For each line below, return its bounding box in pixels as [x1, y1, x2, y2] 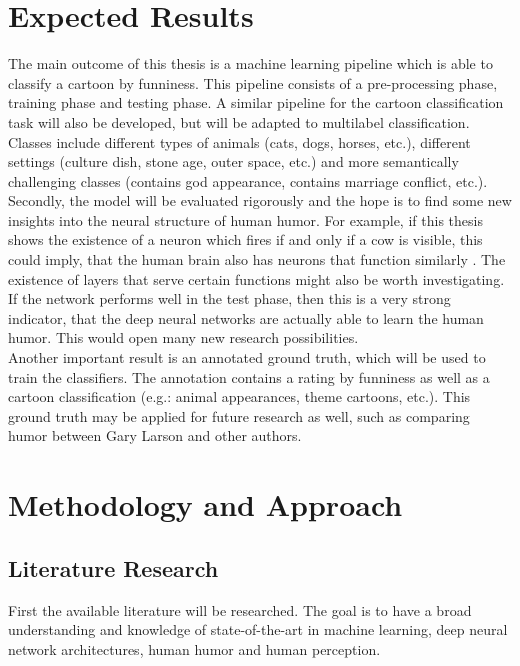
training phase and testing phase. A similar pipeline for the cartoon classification [8, 92, 504, 113]
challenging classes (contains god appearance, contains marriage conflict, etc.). [8, 170, 488, 191]
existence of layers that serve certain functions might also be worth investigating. [8, 268, 505, 289]
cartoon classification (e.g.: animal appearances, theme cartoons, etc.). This [8, 386, 471, 407]
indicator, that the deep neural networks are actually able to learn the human [8, 307, 484, 328]
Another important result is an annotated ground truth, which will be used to [8, 347, 486, 368]
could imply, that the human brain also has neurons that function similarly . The [8, 249, 506, 270]
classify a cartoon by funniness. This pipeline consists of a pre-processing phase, [8, 72, 498, 93]
